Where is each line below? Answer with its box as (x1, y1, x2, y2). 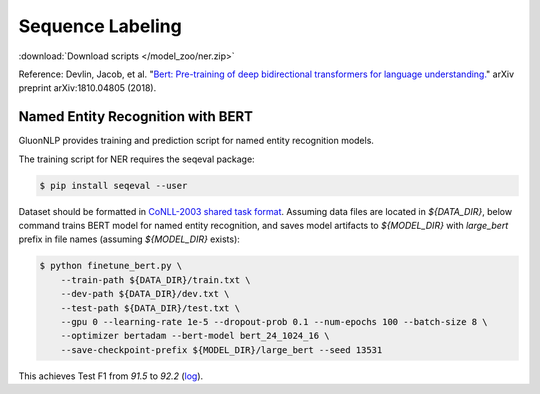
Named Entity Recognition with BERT (18, 108, 254, 125)
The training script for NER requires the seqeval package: (18, 153, 255, 165)
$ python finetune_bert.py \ (39, 260, 183, 272)
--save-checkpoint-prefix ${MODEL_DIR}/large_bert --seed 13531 (60, 344, 383, 355)
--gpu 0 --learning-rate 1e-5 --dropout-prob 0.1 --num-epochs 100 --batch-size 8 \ (60, 316, 489, 327)
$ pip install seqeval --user (39, 180, 188, 191)
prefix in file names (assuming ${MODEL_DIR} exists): (18, 233, 240, 245)
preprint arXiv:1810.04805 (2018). (18, 82, 157, 94)
